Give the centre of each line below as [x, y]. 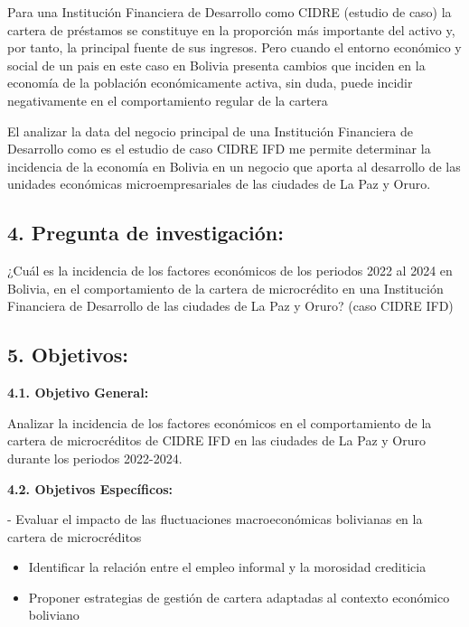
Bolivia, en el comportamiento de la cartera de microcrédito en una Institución [225, 288]
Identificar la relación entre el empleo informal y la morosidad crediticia [227, 567]
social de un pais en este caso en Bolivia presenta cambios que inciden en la [216, 65]
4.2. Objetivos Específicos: [90, 488]
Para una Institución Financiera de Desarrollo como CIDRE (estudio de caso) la [230, 12]
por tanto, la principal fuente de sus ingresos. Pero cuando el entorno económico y [234, 47]
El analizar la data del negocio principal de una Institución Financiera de [211, 131]
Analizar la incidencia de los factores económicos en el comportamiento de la [220, 422]
